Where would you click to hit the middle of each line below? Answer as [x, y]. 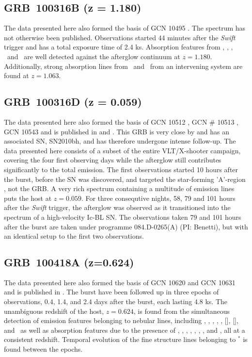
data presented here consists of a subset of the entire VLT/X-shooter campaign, [122, 150]
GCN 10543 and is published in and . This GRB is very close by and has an [117, 131]
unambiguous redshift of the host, [54, 311]
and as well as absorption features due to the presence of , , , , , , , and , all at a [125, 330]
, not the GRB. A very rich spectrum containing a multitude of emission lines [119, 188]
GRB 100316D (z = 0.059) [73, 102]
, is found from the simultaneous [181, 311]
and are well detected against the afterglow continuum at [94, 56]
